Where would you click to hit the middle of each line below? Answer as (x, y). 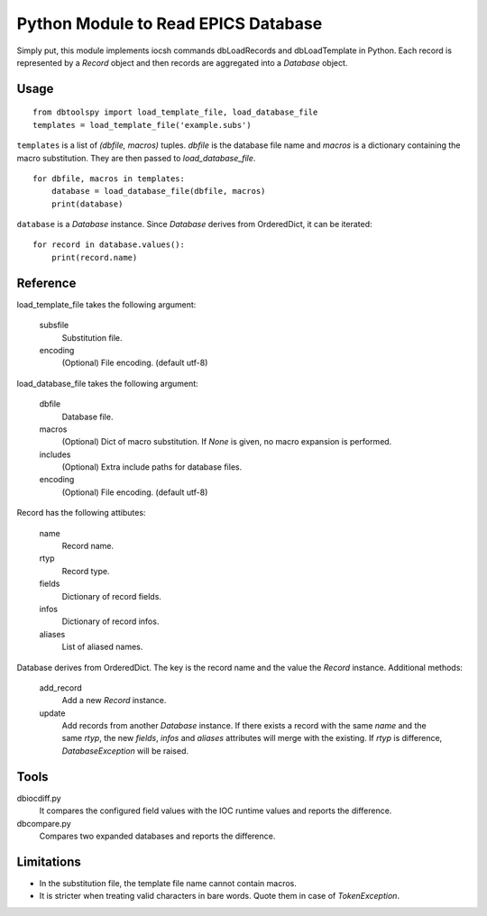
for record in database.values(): (109, 245)
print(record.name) (94, 257)
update (52, 713)
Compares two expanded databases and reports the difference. (157, 836)
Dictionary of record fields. (112, 596)
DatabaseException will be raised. (125, 751)
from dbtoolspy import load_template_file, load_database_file (175, 112)
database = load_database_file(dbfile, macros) (158, 191)
